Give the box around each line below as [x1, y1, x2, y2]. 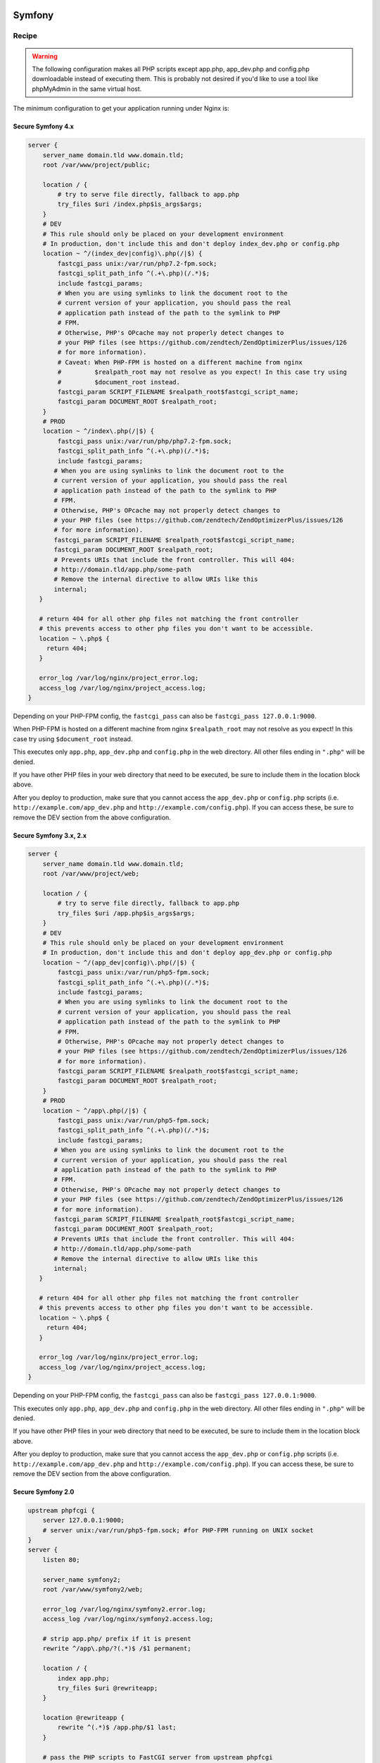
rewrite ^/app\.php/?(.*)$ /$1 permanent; [42, 1645, 191, 1653]
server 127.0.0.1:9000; [42, 1516, 125, 1525]
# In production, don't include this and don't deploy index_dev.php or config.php [42, 240, 340, 248]
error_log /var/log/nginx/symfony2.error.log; [42, 1605, 207, 1613]
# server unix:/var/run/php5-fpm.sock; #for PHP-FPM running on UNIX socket [42, 1526, 314, 1534]
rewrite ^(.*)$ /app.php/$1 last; [57, 1724, 177, 1731]
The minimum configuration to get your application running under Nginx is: [13, 104, 230, 113]
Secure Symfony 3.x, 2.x [13, 831, 87, 839]
